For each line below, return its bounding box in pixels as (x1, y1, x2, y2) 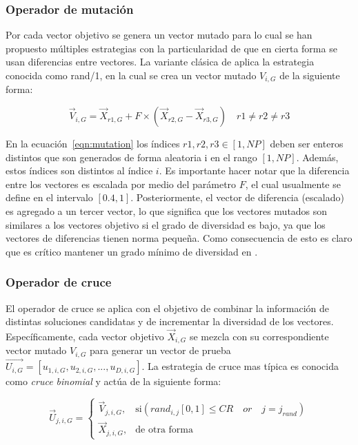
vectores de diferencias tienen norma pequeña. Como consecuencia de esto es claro (6, 231, 352, 245)
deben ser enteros (270, 136, 344, 151)
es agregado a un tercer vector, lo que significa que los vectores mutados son (6, 204, 328, 218)
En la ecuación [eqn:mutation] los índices (6, 136, 180, 151)
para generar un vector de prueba (90, 343, 231, 358)
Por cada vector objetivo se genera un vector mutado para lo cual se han (6, 28, 312, 42)
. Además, (296, 149, 339, 164)
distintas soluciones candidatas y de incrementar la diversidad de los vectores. (6, 314, 334, 329)
